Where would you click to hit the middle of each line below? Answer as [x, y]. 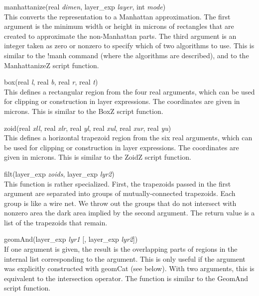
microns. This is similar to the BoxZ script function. [84, 111]
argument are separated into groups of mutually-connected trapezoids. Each [120, 193]
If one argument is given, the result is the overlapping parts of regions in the [121, 249]
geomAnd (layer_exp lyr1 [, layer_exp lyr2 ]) [71, 239]
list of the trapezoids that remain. [56, 222]
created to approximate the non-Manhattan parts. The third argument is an [120, 36]
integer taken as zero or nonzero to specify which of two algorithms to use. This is [129, 46]
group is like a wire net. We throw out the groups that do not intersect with [120, 203]
